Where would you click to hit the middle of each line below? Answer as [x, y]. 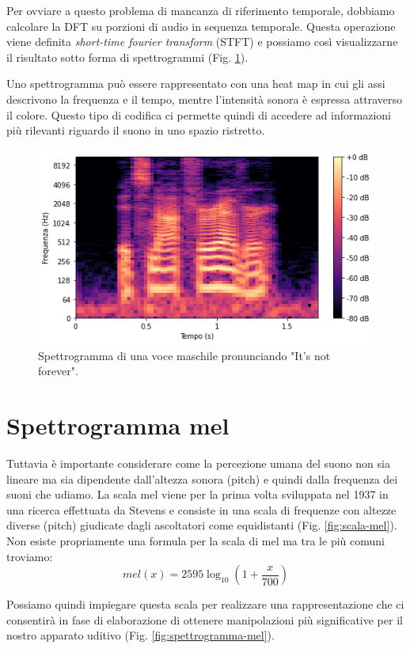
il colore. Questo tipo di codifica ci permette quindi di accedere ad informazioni [199, 114]
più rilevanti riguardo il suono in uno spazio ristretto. [136, 130]
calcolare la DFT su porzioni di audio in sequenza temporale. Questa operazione [201, 26]
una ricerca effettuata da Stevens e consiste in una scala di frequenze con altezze [201, 509]
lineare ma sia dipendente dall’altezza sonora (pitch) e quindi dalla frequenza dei [202, 478]
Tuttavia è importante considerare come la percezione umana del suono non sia [198, 463]
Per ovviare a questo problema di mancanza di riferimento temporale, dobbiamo [201, 10]
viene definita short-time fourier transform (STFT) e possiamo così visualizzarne [202, 42]
